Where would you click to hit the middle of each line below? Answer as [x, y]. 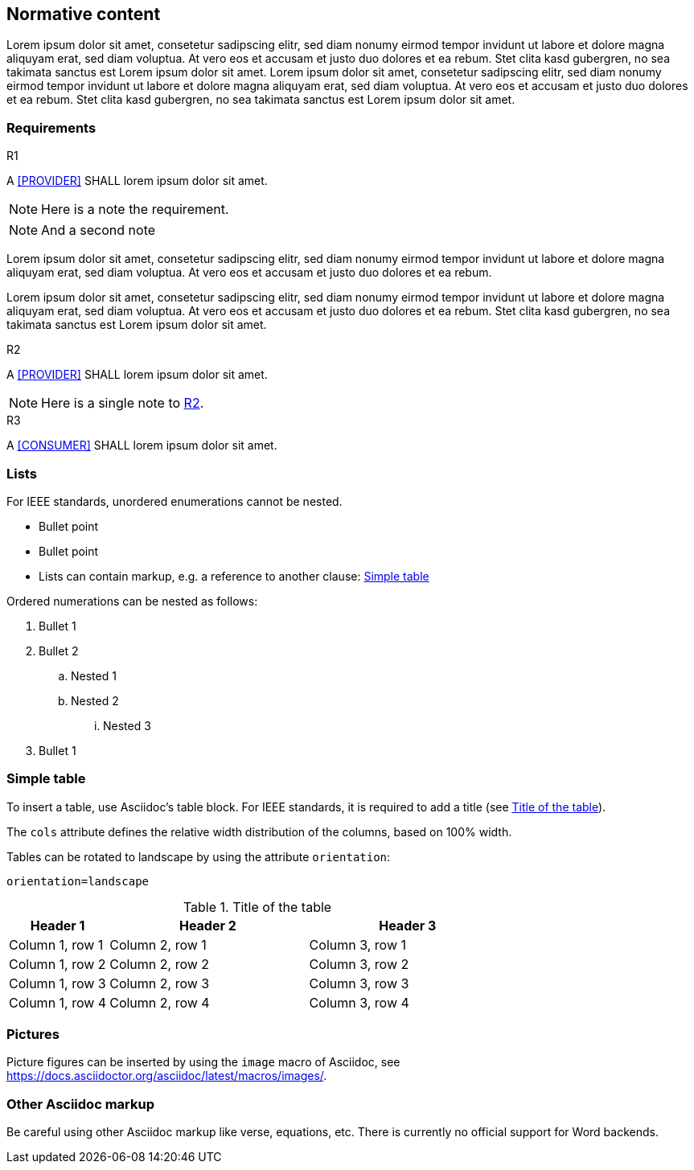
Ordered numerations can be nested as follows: [132, 601]
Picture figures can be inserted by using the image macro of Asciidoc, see [203, 1062]
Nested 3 [127, 725]
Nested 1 [94, 675]
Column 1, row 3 [57, 983]
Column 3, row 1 [357, 944]
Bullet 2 [59, 651]
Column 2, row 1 [158, 944]
